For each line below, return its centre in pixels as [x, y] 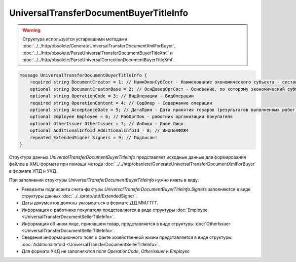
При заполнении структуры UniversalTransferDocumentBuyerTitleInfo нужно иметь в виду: [104, 180]
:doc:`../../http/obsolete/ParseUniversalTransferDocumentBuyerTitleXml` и [97, 53]
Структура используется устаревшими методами [75, 39]
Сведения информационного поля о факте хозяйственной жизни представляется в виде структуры [127, 237]
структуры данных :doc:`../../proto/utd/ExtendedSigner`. [79, 196]
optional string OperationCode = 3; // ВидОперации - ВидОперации [112, 96]
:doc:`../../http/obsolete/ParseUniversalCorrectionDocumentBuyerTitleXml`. [99, 60]
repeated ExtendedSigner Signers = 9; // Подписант [94, 137]
